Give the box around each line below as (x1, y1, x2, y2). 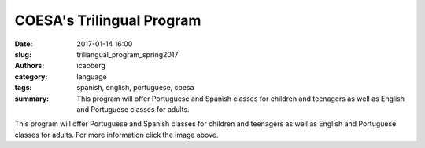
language (76, 71, 107, 81)
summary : (14, 94, 50, 103)
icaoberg (76, 61, 106, 70)
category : (14, 71, 48, 81)
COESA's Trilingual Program (14, 12, 201, 29)
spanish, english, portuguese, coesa (76, 83, 194, 92)
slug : (14, 49, 31, 59)
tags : (14, 83, 32, 92)
